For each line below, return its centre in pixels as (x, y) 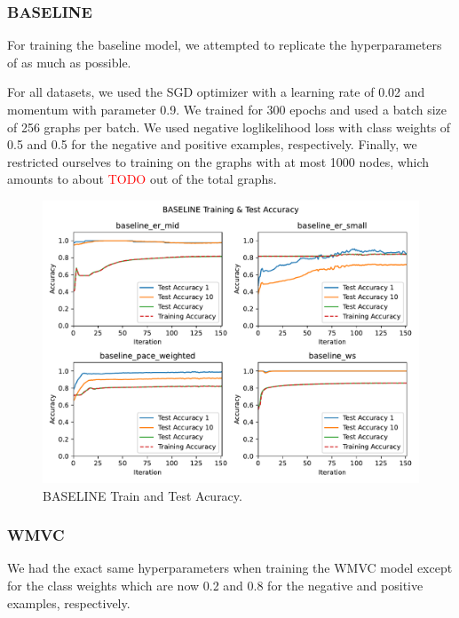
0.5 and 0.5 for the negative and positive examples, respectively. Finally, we (212, 144)
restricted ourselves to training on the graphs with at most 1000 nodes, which (218, 161)
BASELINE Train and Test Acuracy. (142, 495)
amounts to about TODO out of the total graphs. (142, 179)
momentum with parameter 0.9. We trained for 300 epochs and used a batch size (227, 109)
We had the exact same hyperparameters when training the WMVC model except (230, 568)
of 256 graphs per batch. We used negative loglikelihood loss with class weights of (229, 127)
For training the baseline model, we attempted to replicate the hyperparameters (225, 45)
